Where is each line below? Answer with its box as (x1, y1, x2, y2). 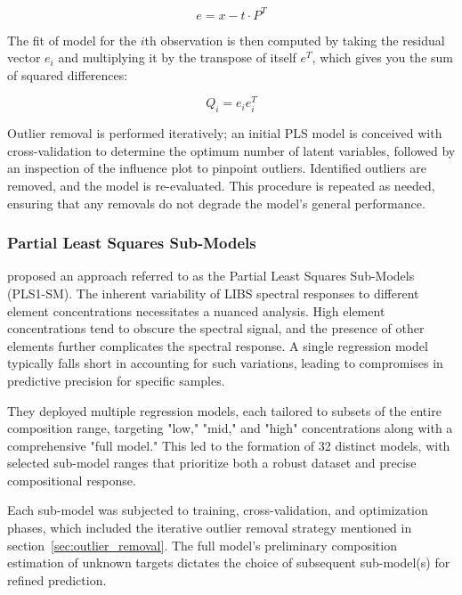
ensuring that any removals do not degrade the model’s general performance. (7, 193, 426, 212)
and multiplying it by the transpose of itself (58, 48, 296, 67)
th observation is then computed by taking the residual (144, 30, 445, 49)
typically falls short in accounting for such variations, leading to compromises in (7, 354, 443, 372)
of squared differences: (7, 65, 128, 84)
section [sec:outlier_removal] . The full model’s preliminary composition (7, 535, 397, 554)
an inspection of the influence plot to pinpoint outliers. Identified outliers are (7, 159, 426, 177)
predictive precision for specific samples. (7, 371, 225, 389)
